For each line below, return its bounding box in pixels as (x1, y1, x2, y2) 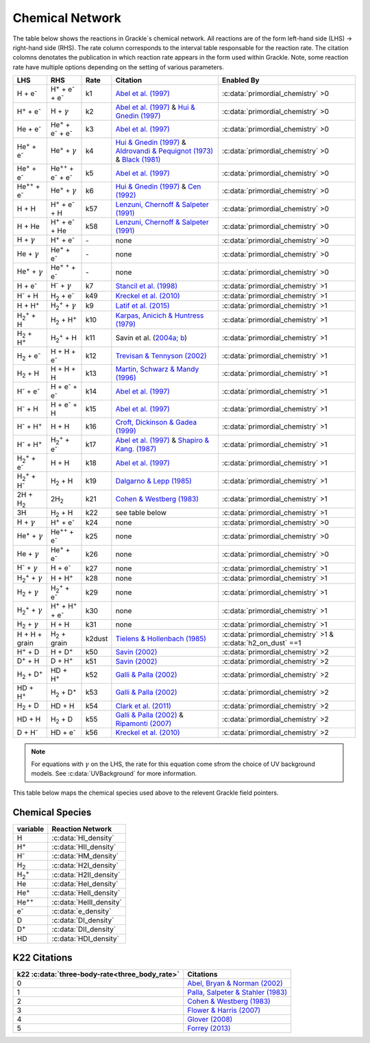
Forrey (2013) (187, 1024, 231, 1033)
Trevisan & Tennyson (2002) (115, 351, 207, 361)
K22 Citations (12, 952, 73, 963)
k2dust (85, 634, 108, 643)
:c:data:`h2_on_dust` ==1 (221, 638, 301, 647)
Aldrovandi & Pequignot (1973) (115, 146, 214, 156)
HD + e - (50, 727, 76, 737)
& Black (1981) (115, 155, 161, 165)
